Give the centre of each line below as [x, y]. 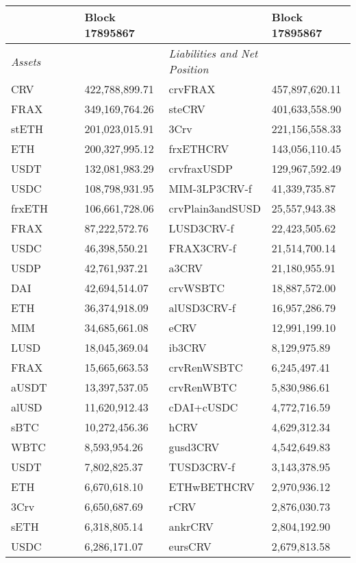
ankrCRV [191, 526]
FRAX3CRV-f [202, 248]
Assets [26, 61]
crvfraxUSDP [201, 168]
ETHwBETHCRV [212, 487]
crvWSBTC [197, 288]
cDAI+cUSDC [203, 407]
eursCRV [190, 546]
